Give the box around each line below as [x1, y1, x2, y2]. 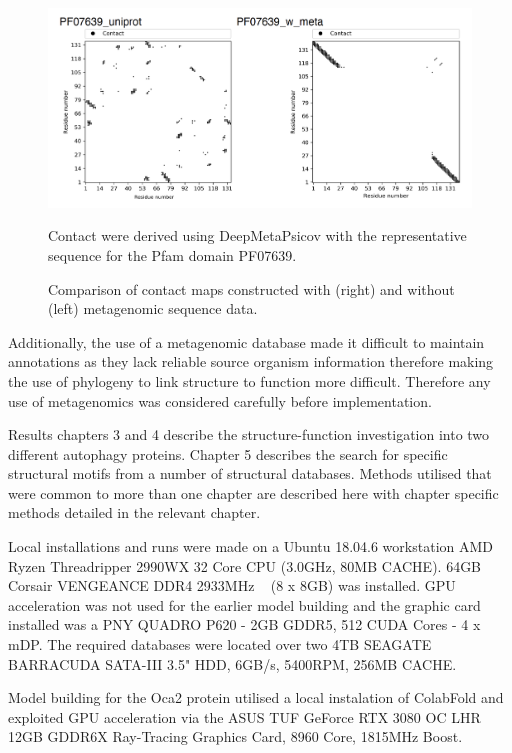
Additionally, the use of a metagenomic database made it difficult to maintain [8, 331, 485, 352]
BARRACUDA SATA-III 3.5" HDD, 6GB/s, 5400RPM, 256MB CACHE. [8, 653, 457, 674]
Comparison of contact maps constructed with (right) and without [48, 278, 455, 299]
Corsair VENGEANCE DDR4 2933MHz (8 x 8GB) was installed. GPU [8, 575, 456, 596]
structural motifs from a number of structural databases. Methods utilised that [8, 463, 492, 484]
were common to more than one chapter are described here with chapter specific [8, 482, 499, 503]
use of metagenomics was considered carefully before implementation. [8, 390, 432, 411]
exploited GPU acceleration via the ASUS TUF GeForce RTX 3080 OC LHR [8, 706, 481, 727]
